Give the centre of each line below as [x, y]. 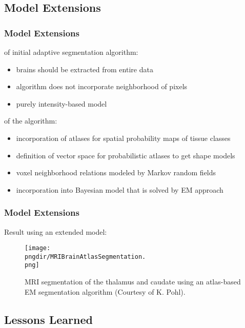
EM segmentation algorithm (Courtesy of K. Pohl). [105, 291]
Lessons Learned [48, 319]
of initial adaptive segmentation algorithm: [71, 52]
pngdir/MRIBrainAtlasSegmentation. [85, 257]
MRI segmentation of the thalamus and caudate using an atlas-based [133, 282]
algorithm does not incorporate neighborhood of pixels [102, 86]
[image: [38, 248]
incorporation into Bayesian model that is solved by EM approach [120, 189]
